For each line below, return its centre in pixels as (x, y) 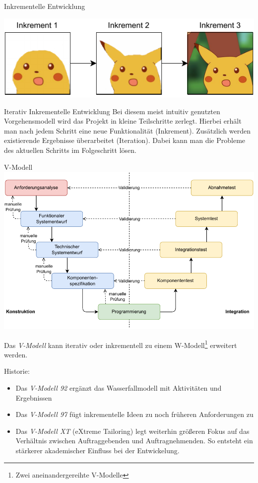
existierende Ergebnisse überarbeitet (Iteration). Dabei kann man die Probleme (125, 140)
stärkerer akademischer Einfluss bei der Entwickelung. (97, 450)
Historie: (17, 371)
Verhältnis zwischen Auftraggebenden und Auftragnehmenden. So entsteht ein (134, 441)
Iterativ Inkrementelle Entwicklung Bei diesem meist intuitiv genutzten (112, 111)
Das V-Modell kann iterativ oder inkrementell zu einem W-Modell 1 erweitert (121, 344)
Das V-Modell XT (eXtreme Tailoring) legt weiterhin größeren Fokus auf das (132, 431)
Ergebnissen (34, 397)
